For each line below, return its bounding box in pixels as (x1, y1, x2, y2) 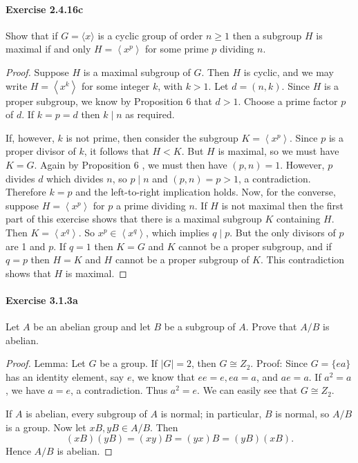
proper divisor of (6, 144, 76, 158)
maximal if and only (6, 41, 91, 56)
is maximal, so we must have (218, 144, 339, 158)
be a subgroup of (164, 319, 236, 334)
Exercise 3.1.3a (6, 292, 78, 307)
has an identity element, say (6, 369, 124, 384)
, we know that (131, 369, 195, 384)
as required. (125, 107, 175, 122)
